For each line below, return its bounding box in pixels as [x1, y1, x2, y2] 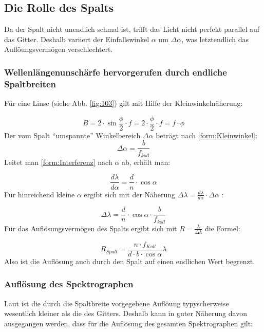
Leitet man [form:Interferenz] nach [4, 156, 112, 167]
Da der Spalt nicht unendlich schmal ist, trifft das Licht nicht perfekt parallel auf [4, 24, 260, 34]
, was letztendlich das [181, 33, 249, 44]
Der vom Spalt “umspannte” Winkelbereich [4, 130, 141, 140]
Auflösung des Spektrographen [4, 278, 134, 290]
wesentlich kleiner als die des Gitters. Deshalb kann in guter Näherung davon [4, 308, 247, 319]
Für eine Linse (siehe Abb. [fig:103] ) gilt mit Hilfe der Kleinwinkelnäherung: [4, 98, 243, 108]
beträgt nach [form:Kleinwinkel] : [156, 130, 257, 140]
